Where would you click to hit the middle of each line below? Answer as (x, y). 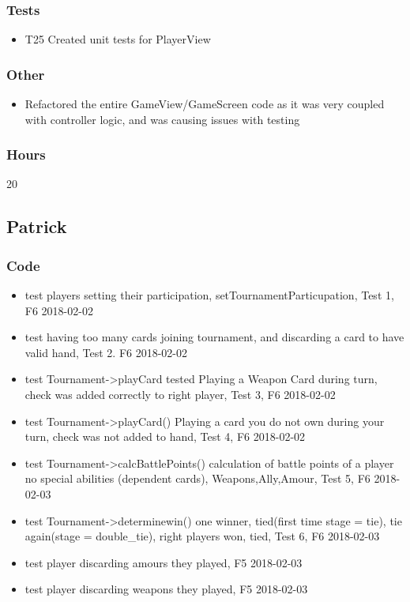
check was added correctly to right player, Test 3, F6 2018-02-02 (180, 394)
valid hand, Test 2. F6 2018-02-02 (106, 352)
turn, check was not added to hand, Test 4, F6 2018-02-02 (165, 436)
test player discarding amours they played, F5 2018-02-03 (164, 562)
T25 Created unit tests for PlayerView (118, 39)
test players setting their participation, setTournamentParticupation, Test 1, (209, 295)
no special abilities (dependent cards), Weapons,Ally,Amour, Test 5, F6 (197, 478)
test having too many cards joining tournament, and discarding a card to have (214, 337)
